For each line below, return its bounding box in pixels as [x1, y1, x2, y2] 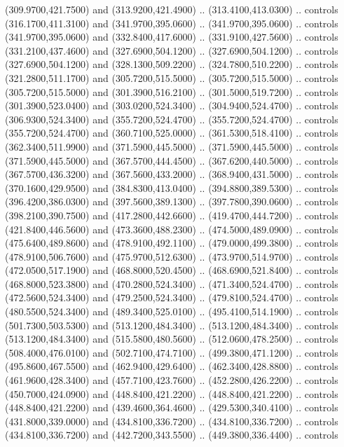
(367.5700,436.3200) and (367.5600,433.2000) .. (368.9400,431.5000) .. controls [5, 167, 338, 181]
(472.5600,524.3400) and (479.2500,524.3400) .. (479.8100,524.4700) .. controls [5, 290, 338, 305]
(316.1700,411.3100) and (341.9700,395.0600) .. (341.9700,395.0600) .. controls [5, 15, 338, 30]
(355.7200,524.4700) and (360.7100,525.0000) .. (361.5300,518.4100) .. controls [5, 125, 338, 140]
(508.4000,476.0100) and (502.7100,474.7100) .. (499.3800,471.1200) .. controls [5, 345, 338, 359]
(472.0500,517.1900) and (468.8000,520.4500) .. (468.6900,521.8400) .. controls [5, 263, 338, 277]
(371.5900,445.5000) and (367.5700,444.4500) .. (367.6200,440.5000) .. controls [5, 153, 338, 167]
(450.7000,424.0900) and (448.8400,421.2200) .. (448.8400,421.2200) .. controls [5, 386, 338, 401]
